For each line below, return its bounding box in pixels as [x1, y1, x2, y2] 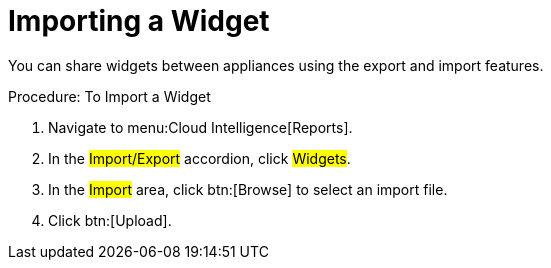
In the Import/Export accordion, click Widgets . [48, 149, 351, 167]
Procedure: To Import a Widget [8, 87, 211, 105]
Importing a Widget [8, 4, 270, 38]
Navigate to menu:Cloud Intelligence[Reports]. [48, 118, 353, 136]
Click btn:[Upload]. [48, 211, 172, 229]
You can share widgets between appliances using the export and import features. [8, 56, 544, 74]
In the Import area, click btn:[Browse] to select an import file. [48, 180, 448, 198]
